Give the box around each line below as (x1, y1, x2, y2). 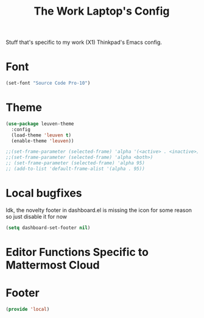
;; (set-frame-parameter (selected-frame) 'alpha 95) (5, 160, 146, 166)
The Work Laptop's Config (33, 4, 170, 18)
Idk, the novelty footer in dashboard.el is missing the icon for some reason (5, 206, 192, 214)
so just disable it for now (5, 213, 68, 220)
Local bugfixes (5, 186, 83, 200)
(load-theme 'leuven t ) (11, 132, 71, 138)
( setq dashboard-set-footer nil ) (5, 224, 91, 231)
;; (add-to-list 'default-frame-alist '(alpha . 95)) (5, 166, 146, 172)
